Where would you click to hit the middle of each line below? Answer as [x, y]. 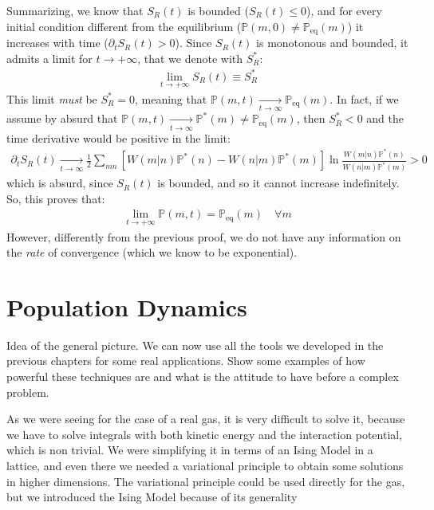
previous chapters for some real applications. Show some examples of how [186, 361]
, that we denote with [190, 58]
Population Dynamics [127, 306]
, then [311, 118]
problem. [28, 392]
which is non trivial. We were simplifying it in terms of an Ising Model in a [190, 450]
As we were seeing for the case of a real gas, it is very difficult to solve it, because [206, 419]
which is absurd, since [60, 183]
